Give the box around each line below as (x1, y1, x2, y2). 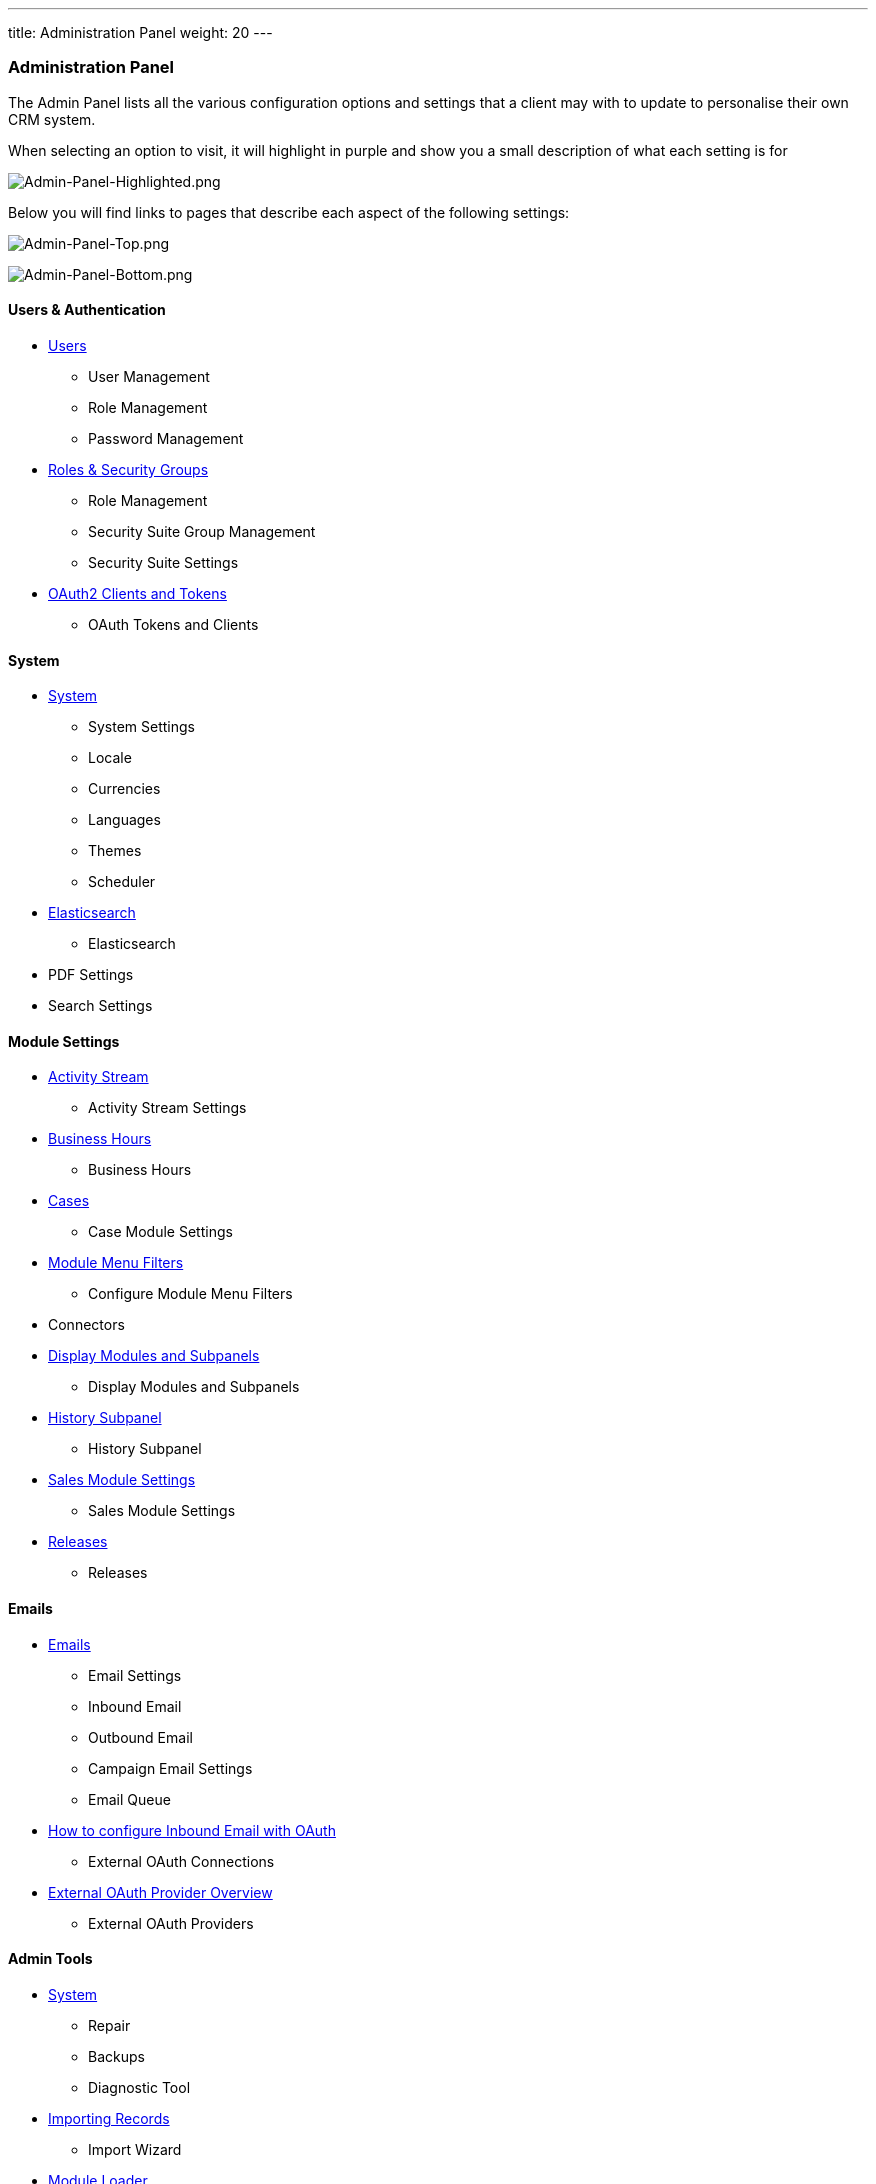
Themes (88, 842, 142, 860)
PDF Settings (48, 966, 134, 984)
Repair (88, 2016, 131, 2034)
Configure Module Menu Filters (88, 1285, 293, 1303)
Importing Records (48, 2109, 170, 2127)
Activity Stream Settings (88, 1099, 247, 1117)
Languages (88, 811, 161, 829)
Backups (88, 2047, 145, 2065)
